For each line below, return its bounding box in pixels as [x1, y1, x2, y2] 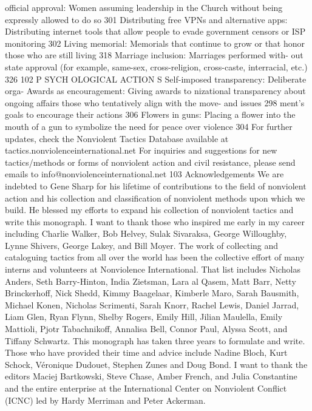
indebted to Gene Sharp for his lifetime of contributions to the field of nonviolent [5, 179, 307, 192]
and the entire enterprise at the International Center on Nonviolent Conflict [5, 382, 287, 394]
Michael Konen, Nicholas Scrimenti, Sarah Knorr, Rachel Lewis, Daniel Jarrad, [5, 298, 299, 311]
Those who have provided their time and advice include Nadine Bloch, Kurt [5, 346, 288, 359]
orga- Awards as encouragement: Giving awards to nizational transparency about [5, 84, 306, 97]
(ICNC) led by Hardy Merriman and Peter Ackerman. [5, 393, 206, 406]
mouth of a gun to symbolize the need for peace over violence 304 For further [5, 120, 293, 132]
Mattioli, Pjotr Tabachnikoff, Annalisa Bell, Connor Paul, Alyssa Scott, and [5, 322, 288, 335]
